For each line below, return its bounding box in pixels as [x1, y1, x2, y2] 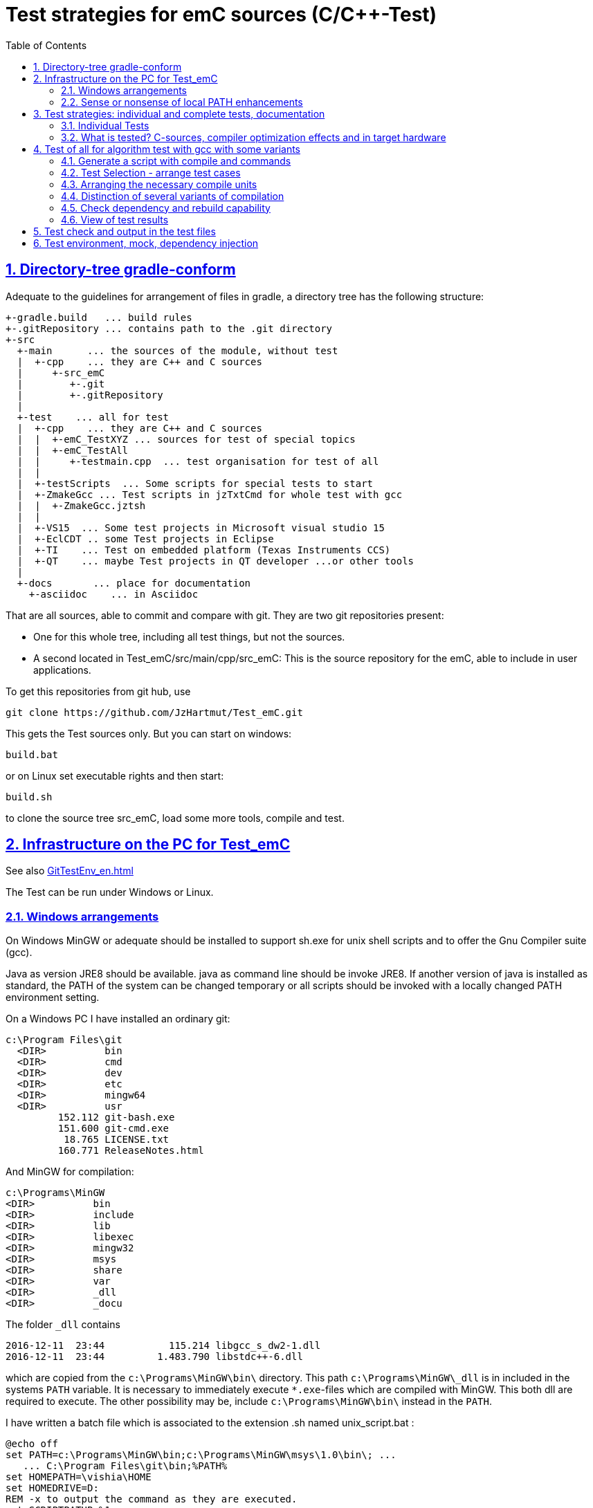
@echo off [6, 1438, 58, 1450]
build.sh [6, 791, 53, 802]
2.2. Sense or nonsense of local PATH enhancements [61, 95, 303, 108]
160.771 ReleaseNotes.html [57, 1145, 204, 1157]
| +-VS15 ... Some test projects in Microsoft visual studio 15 [17, 522, 385, 533]
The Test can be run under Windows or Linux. [6, 886, 214, 899]
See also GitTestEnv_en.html [6, 865, 134, 877]
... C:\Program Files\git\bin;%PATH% [23, 1460, 228, 1472]
